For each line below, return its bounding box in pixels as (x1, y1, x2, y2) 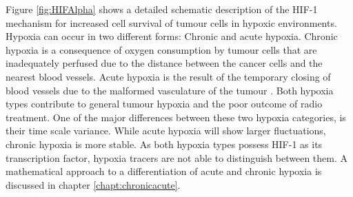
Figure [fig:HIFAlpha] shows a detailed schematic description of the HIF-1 (6, 2, 318, 16)
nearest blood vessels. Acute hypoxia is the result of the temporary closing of (6, 69, 331, 83)
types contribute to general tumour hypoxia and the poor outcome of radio (6, 96, 323, 111)
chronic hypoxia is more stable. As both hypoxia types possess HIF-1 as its (6, 136, 323, 151)
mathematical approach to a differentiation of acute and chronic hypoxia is (6, 164, 322, 178)
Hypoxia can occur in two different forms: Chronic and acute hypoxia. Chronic (6, 29, 338, 43)
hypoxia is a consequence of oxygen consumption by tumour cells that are (6, 42, 317, 56)
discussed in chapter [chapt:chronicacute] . (6, 177, 181, 191)
